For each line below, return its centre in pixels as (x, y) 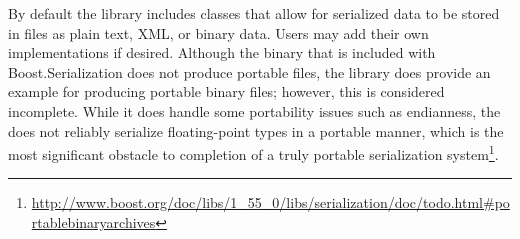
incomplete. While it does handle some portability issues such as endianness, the (254, 110)
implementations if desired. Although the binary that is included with (222, 52)
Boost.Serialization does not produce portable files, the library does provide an (249, 71)
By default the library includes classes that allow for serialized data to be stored (254, 13)
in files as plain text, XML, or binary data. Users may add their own (218, 32)
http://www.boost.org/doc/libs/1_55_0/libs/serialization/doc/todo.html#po (270, 202)
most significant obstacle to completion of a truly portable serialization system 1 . (253, 152)
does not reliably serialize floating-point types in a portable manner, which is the (256, 130)
